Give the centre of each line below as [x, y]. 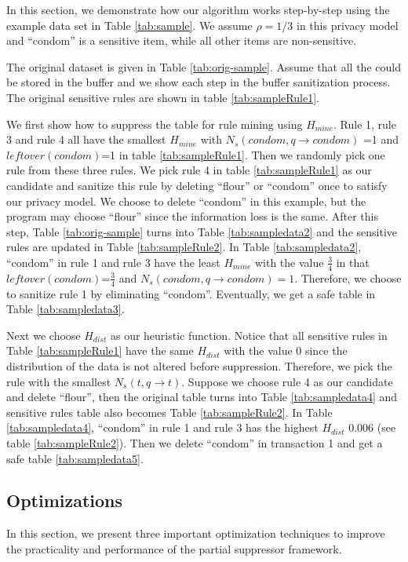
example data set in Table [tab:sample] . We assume [129, 25]
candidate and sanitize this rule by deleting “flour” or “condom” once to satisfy [197, 185]
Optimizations [65, 500]
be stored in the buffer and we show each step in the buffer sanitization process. [199, 82]
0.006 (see [372, 427]
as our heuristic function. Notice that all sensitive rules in [249, 335]
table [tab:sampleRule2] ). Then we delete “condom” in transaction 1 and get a [195, 442]
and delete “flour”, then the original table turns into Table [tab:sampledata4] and [202, 397]
